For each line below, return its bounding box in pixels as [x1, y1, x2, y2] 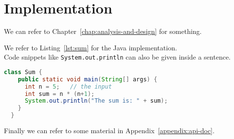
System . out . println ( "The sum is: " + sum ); [24, 97, 168, 105]
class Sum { [4, 68, 42, 76]
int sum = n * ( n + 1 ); [24, 90, 95, 97]
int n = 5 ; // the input [24, 83, 112, 90]
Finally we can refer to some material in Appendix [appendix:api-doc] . [4, 125, 215, 136]
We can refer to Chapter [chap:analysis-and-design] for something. [4, 26, 202, 36]
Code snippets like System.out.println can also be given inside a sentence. [4, 52, 231, 62]
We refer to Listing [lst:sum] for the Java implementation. [4, 42, 177, 52]
